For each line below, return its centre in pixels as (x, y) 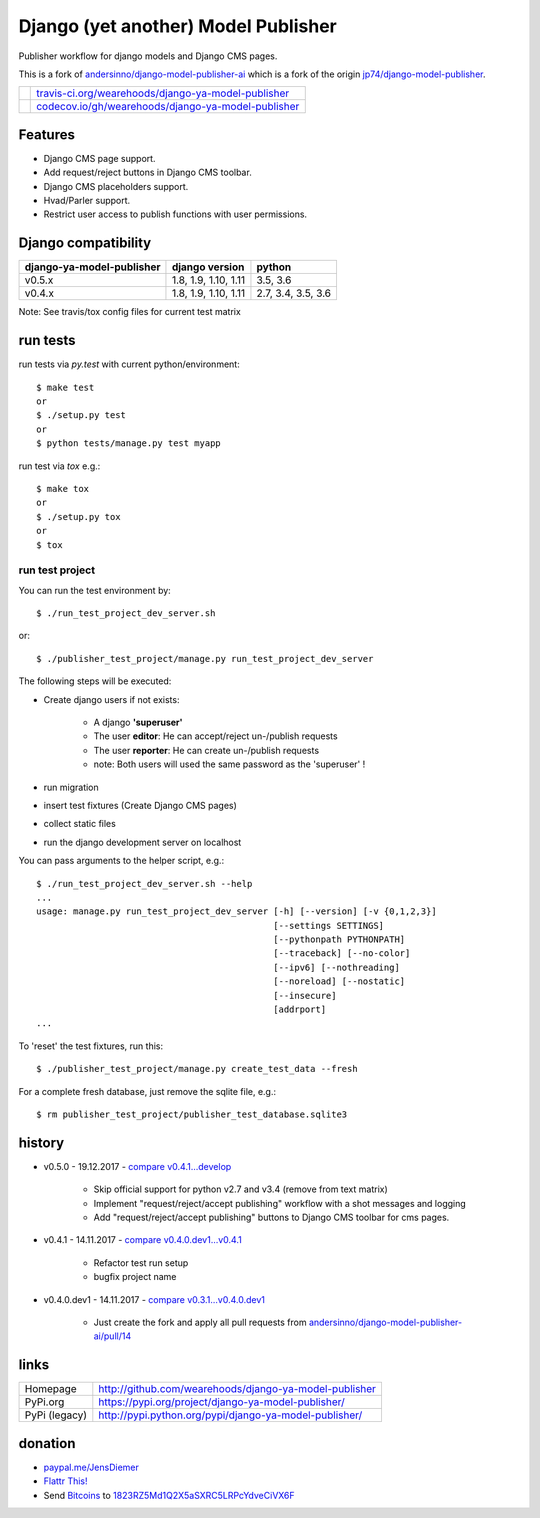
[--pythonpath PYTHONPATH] (339, 939)
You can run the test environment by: (95, 590)
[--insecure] (305, 995)
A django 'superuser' (138, 722)
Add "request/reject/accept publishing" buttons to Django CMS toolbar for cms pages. (271, 1217)
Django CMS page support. (99, 158)
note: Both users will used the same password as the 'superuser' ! (229, 764)
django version (208, 267)
